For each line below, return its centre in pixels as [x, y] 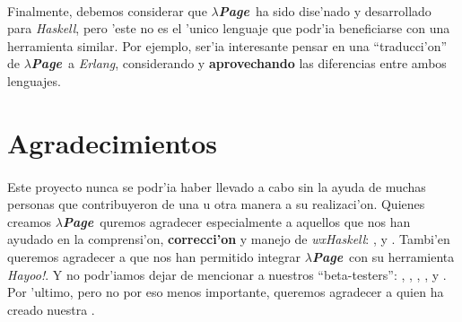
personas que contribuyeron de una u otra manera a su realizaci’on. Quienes [216, 204]
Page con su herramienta [383, 256]
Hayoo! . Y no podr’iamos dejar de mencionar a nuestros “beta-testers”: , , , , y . [227, 274]
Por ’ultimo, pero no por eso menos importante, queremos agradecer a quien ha [226, 292]
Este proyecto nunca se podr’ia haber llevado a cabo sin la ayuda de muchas [217, 186]
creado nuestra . [51, 309]
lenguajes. [34, 80]
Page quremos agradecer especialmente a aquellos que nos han [236, 221]
